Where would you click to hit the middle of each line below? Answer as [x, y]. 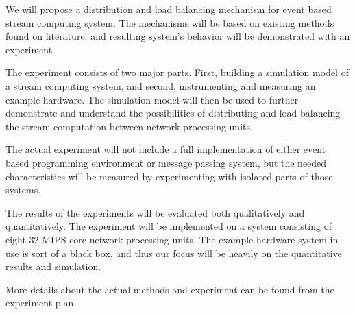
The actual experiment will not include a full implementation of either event [166, 149]
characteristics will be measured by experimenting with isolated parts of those [169, 176]
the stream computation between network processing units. [129, 126]
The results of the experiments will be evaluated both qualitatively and [155, 212]
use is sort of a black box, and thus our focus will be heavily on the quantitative [174, 253]
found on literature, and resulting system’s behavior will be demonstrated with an [178, 36]
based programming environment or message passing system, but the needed [166, 162]
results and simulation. [53, 266]
